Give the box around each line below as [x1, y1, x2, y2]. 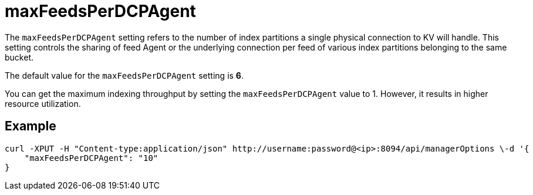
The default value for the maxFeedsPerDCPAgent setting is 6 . [5, 70, 244, 80]
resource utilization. [5, 98, 81, 109]
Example [5, 119, 56, 134]
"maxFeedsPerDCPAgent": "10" [24, 153, 158, 163]
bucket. [5, 52, 33, 62]
